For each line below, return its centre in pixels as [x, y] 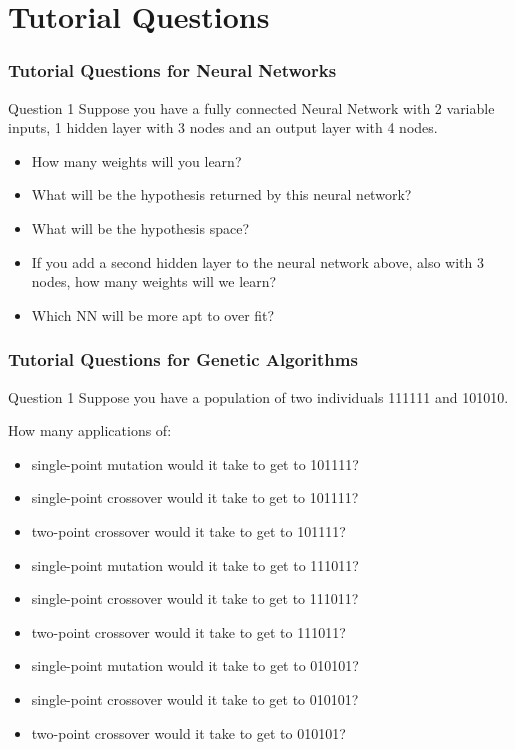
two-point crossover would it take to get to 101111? [188, 530]
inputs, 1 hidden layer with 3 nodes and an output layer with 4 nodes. [223, 127]
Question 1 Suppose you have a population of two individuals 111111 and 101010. [258, 396]
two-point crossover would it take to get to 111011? [188, 631]
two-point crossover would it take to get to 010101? [188, 732]
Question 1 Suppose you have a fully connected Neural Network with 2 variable [251, 107]
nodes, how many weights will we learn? [154, 281]
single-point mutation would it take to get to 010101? [195, 665]
